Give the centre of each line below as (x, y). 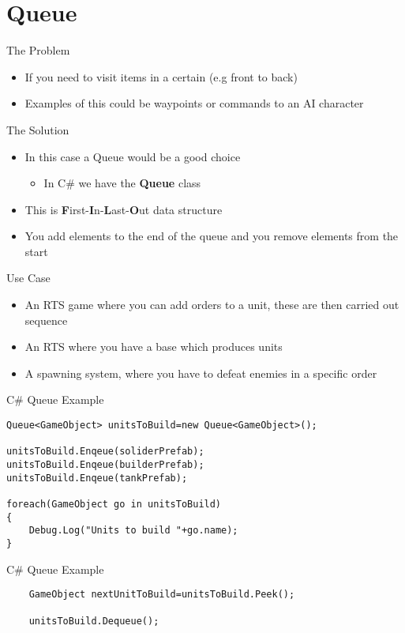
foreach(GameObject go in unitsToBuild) (114, 504)
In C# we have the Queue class (122, 183)
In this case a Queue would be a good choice (133, 156)
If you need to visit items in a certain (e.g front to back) (161, 76)
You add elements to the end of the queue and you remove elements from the (212, 236)
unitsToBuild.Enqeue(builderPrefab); (105, 465)
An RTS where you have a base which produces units (154, 347)
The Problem (38, 50)
